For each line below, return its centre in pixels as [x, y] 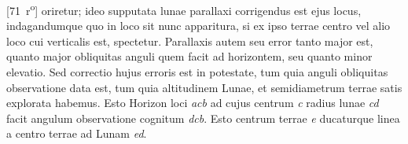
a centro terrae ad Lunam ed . [77, 133]
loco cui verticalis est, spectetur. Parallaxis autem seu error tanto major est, [190, 41]
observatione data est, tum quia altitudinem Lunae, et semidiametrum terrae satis [204, 87]
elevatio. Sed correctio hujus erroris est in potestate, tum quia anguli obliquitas [197, 72]
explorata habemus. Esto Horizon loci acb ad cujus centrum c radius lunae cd [193, 103]
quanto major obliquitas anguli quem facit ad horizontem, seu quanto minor [189, 56]
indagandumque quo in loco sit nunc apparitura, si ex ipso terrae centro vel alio [198, 26]
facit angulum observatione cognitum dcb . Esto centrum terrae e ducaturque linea [203, 118]
